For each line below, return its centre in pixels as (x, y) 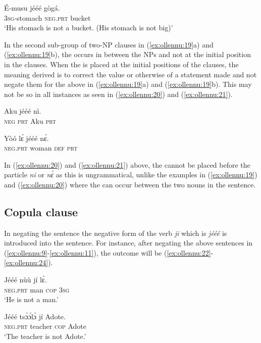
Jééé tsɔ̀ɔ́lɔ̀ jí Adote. (35, 316)
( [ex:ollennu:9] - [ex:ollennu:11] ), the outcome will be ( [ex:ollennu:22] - (109, 252)
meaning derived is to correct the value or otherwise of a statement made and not (130, 74)
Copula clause (41, 211)
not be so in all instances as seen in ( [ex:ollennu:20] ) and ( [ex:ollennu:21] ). (118, 94)
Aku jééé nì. (23, 111)
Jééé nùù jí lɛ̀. (25, 280)
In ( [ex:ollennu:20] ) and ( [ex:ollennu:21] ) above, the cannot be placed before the (127, 164)
